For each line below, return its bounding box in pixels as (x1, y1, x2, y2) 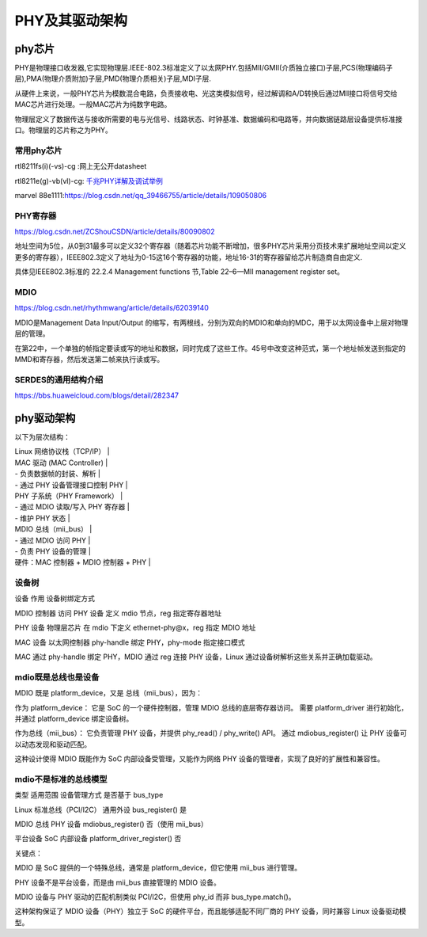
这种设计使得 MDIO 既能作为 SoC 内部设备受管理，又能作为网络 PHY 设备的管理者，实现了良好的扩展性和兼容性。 (14, 754, 385, 764)
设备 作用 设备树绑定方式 (14, 594, 95, 604)
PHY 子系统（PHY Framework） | (14, 491, 123, 501)
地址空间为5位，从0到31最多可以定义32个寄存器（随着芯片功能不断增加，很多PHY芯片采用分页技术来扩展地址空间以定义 (14, 242, 406, 251)
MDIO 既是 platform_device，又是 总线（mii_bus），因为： (14, 688, 203, 698)
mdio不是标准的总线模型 (14, 773, 108, 784)
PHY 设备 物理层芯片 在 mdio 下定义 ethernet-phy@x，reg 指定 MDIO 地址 (14, 623, 256, 633)
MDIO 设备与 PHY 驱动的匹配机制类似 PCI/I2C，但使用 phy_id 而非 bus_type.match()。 (14, 892, 296, 901)
